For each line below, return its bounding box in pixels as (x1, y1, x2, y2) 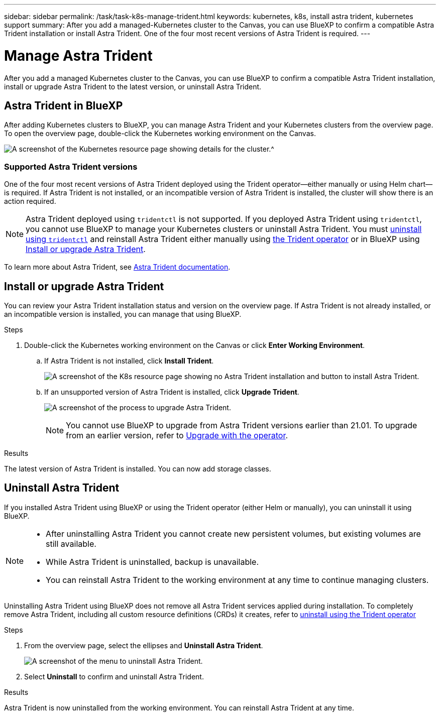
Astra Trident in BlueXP (4, 99, 123, 112)
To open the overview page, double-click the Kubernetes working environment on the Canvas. (4, 129, 316, 138)
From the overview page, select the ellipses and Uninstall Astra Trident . (24, 641, 263, 650)
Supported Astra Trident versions (4, 161, 138, 172)
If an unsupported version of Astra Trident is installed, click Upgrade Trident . (44, 387, 299, 396)
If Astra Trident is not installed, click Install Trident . (44, 356, 214, 365)
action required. (4, 197, 56, 206)
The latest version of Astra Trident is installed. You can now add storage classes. (4, 464, 271, 473)
